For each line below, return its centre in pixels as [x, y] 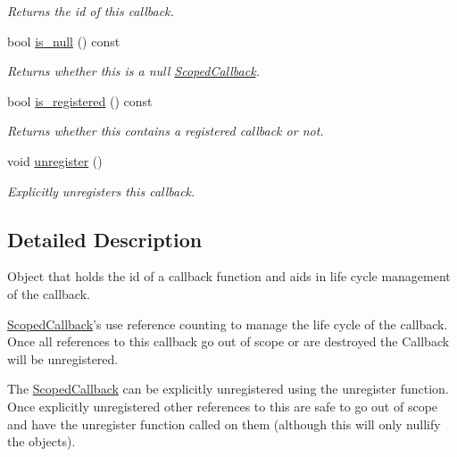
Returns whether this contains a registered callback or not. [166, 131]
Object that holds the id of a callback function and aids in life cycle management [229, 276]
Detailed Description [105, 239]
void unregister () [55, 160]
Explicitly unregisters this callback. [101, 191]
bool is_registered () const [80, 100]
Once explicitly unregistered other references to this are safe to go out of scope [223, 406]
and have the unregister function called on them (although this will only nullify [224, 424]
